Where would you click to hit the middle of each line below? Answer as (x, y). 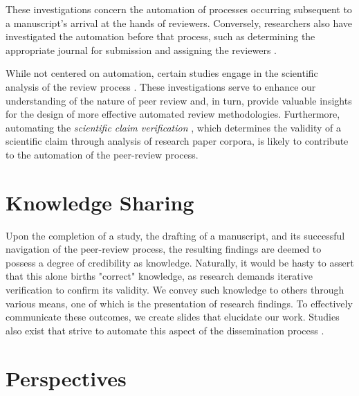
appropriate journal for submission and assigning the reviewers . (141, 49)
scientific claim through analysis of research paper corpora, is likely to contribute (177, 141)
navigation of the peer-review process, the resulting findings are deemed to (164, 249)
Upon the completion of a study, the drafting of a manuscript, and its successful (175, 235)
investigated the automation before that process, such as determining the (160, 36)
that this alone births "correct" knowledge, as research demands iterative (159, 276)
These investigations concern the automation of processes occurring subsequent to (179, 9)
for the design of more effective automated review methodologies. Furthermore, (173, 114)
